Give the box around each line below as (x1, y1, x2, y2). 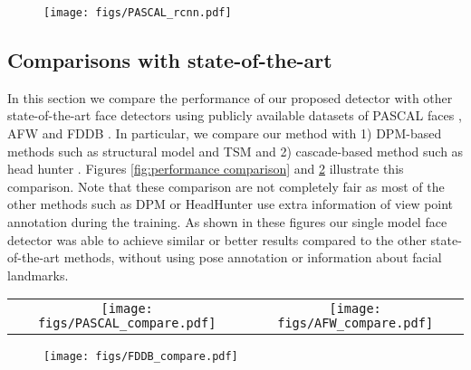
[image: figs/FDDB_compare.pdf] (43, 350, 238, 364)
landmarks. (7, 265, 69, 284)
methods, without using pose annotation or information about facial (63, 248, 442, 267)
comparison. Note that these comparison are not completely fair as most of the (7, 176, 445, 195)
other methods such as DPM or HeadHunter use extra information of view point (7, 194, 454, 213)
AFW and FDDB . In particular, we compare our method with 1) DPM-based (7, 124, 442, 143)
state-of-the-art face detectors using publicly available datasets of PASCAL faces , (7, 106, 462, 125)
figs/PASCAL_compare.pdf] (37, 316, 216, 331)
